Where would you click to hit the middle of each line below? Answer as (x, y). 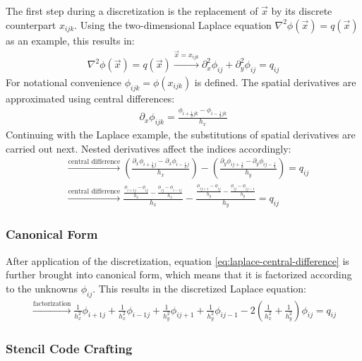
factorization (52, 303)
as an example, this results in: (70, 40)
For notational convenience (64, 82)
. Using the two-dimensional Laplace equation (173, 24)
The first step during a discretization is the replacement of (132, 11)
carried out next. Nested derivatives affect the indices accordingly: (149, 148)
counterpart (31, 24)
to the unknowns (42, 288)
